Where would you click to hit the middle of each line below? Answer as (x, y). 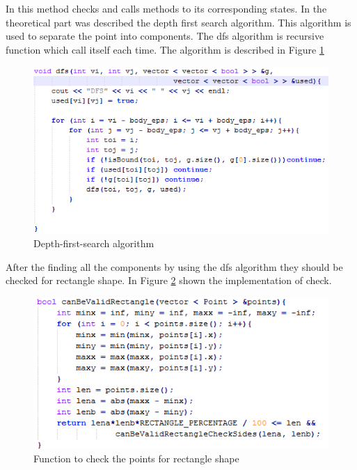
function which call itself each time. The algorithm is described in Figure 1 (165, 49)
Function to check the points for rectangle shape (136, 459)
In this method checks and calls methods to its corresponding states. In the (166, 8)
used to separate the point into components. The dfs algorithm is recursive (165, 36)
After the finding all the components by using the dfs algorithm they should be (174, 266)
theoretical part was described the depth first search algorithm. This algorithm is (178, 22)
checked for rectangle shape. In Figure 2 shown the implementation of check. (169, 280)
